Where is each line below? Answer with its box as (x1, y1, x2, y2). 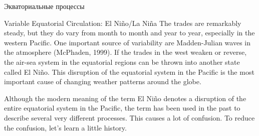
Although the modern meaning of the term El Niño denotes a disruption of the (4, 93, 246, 103)
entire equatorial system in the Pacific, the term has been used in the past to (4, 103, 240, 113)
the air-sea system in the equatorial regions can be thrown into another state (4, 56, 240, 67)
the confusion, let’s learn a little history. (4, 122, 127, 133)
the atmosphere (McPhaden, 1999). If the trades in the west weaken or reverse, (4, 47, 247, 57)
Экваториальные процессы (4, 1, 85, 11)
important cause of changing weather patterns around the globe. (4, 76, 201, 87)
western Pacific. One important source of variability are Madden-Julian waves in (4, 37, 250, 47)
